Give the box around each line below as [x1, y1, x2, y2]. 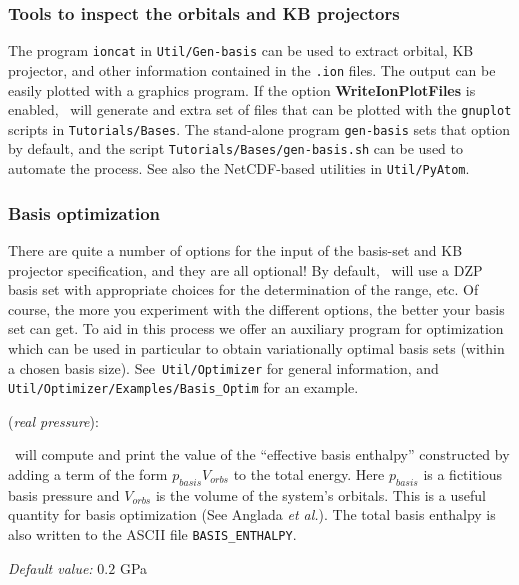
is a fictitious [423, 464, 503, 485]
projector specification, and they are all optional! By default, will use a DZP [8, 259, 483, 280]
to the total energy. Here [233, 464, 385, 485]
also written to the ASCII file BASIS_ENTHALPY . [8, 524, 297, 545]
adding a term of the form [8, 464, 168, 485]
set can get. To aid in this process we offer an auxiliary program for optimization [8, 318, 504, 339]
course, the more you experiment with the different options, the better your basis [8, 298, 505, 319]
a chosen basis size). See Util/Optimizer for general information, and [8, 357, 439, 378]
